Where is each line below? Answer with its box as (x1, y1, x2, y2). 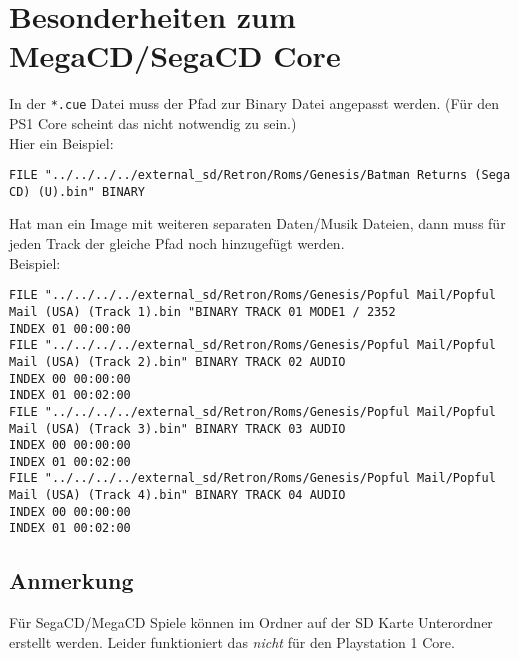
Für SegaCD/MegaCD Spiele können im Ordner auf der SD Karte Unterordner (9, 612, 493, 633)
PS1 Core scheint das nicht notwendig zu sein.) (9, 112, 297, 133)
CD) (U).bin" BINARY (9, 184, 146, 199)
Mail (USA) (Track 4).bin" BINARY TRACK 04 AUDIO (9, 488, 346, 503)
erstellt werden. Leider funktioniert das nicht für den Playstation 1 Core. (9, 631, 455, 652)
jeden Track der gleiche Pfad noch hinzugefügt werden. (9, 233, 345, 254)
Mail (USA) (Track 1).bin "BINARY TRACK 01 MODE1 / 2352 (9, 304, 396, 319)
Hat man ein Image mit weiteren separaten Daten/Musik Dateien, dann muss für (9, 213, 506, 234)
